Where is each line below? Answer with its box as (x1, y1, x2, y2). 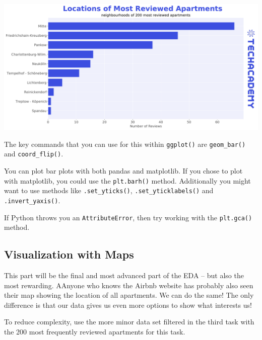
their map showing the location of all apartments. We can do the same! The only (4, 290, 254, 300)
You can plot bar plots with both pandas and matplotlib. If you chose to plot (4, 165, 243, 176)
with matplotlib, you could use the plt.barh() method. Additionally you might (4, 175, 251, 186)
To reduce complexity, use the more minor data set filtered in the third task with (4, 316, 254, 327)
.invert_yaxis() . (4, 195, 60, 205)
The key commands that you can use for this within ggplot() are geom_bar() (4, 138, 246, 149)
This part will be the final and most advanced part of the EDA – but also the (4, 270, 244, 280)
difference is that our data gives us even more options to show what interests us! (4, 299, 252, 310)
